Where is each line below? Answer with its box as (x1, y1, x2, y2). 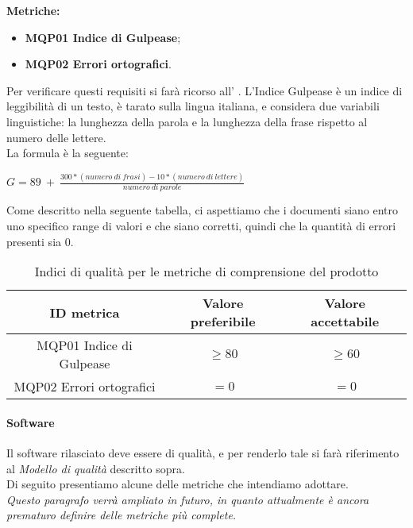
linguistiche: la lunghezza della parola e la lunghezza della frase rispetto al (6, 113, 368, 129)
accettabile (311, 312, 380, 331)
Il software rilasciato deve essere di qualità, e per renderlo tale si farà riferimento (6, 444, 399, 461)
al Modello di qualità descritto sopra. (6, 460, 185, 476)
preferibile (190, 312, 256, 331)
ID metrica (49, 303, 120, 322)
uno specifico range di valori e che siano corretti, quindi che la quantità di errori (6, 217, 396, 233)
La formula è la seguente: (6, 145, 129, 161)
